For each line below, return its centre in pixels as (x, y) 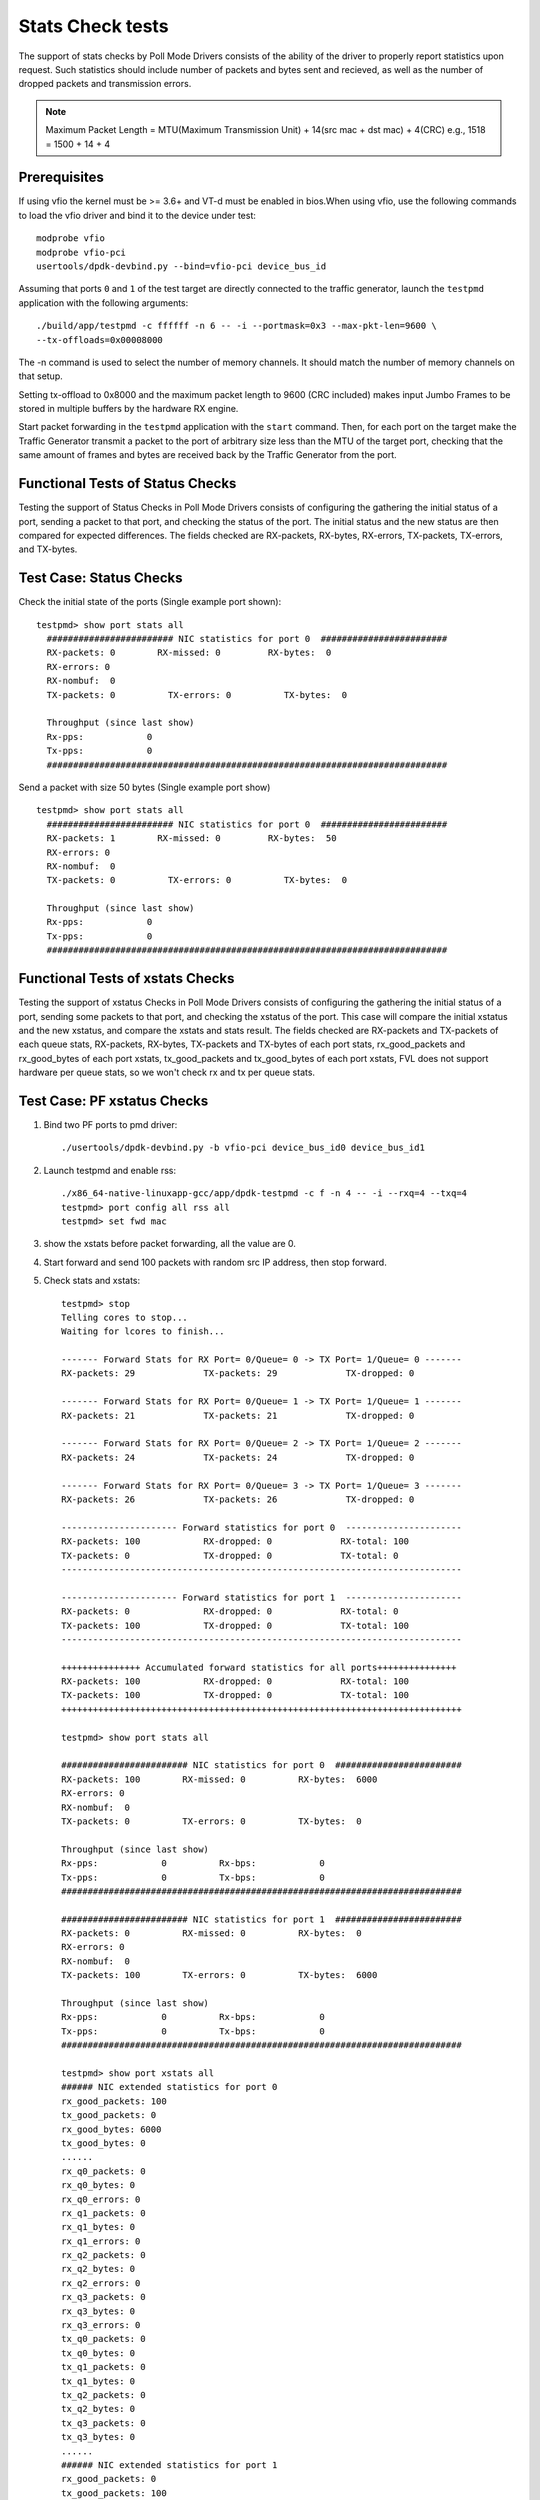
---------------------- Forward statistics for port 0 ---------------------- (261, 1527)
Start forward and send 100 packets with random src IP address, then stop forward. (215, 1262)
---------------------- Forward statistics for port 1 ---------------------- (261, 1597)
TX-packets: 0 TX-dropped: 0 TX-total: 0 (230, 1555)
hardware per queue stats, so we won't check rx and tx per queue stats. (166, 1072)
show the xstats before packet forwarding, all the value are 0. (170, 1244)
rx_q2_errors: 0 (101, 2283)
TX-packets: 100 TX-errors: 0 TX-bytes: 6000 (219, 1975)
